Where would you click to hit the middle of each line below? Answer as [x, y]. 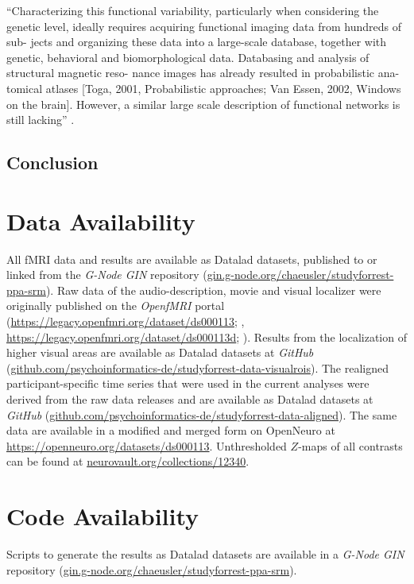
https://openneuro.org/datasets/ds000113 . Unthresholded [147, 445]
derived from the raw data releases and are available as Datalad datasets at [190, 399]
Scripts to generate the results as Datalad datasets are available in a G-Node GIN [205, 554]
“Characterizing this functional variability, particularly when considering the [193, 10]
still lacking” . [41, 120]
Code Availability [103, 516]
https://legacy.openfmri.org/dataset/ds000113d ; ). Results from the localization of [207, 336]
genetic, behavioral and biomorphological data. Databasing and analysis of [188, 57]
